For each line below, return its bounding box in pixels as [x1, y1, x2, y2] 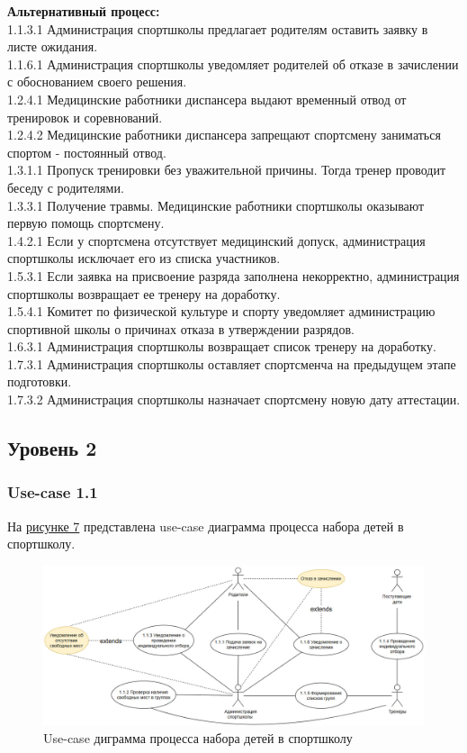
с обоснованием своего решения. [7, 72, 187, 91]
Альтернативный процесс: [7, 2, 160, 20]
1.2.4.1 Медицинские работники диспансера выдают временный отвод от [7, 89, 407, 108]
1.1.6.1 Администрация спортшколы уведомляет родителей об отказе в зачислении [7, 54, 459, 73]
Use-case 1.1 [7, 481, 98, 504]
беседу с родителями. [7, 177, 124, 196]
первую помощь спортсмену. [7, 213, 165, 232]
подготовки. [7, 372, 72, 391]
